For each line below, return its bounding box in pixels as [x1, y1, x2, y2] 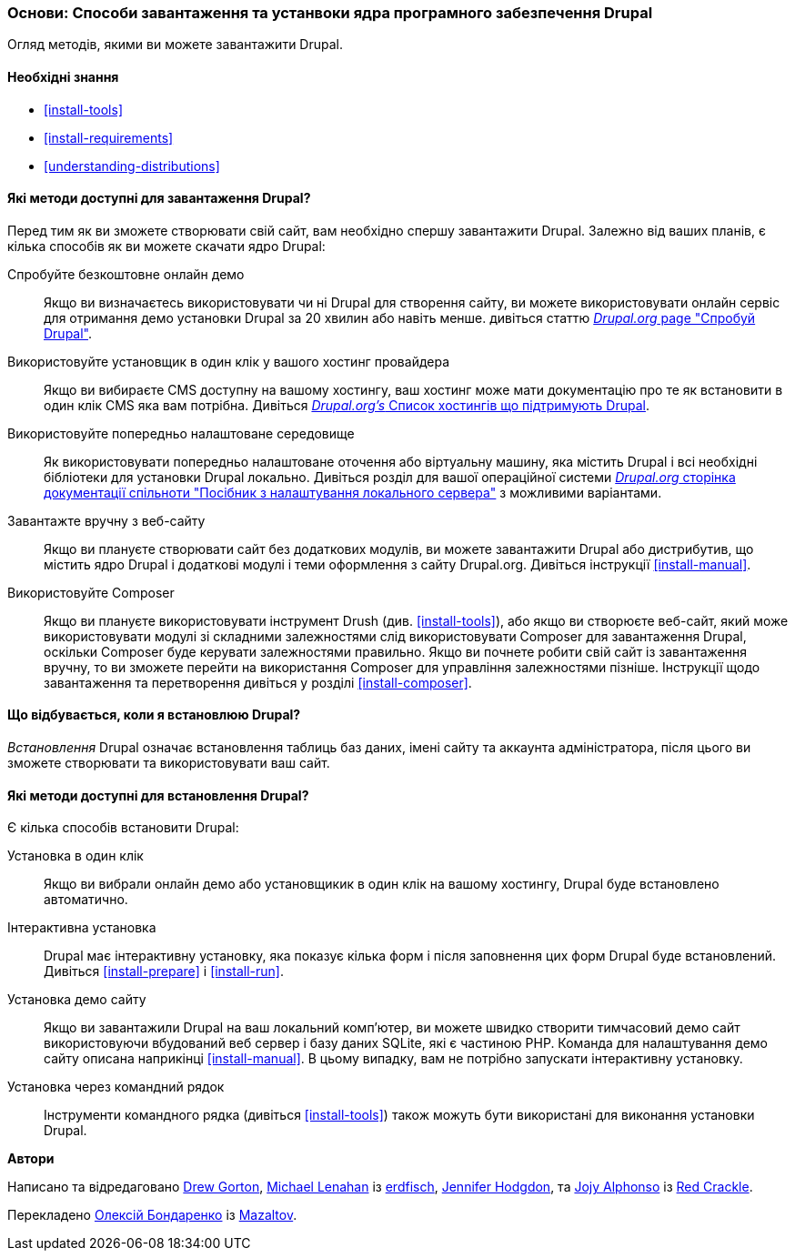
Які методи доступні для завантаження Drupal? [7, 190, 311, 206]
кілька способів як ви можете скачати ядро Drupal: [7, 237, 326, 254]
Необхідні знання [7, 68, 119, 85]
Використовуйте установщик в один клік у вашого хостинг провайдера [7, 353, 450, 369]
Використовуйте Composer [7, 584, 175, 600]
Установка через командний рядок [7, 1079, 225, 1095]
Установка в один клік [7, 848, 144, 864]
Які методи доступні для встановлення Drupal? [7, 787, 309, 803]
